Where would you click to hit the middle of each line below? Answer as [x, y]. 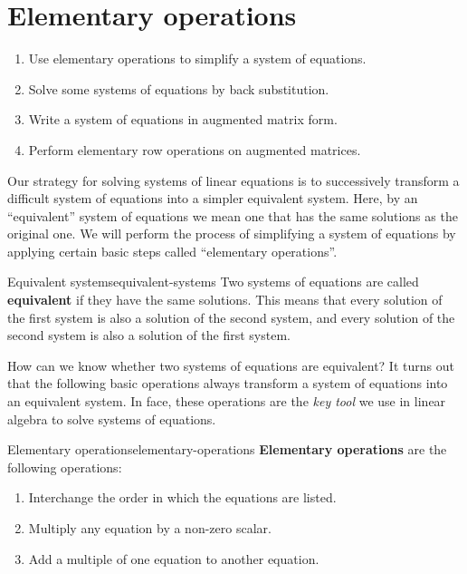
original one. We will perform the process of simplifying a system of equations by [232, 233]
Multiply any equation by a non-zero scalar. [150, 528]
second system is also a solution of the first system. [149, 335]
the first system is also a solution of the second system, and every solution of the [231, 317]
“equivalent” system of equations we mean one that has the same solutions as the [233, 215]
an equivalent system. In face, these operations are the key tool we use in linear [227, 401]
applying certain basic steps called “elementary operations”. [172, 251]
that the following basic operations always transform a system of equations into [228, 383]
